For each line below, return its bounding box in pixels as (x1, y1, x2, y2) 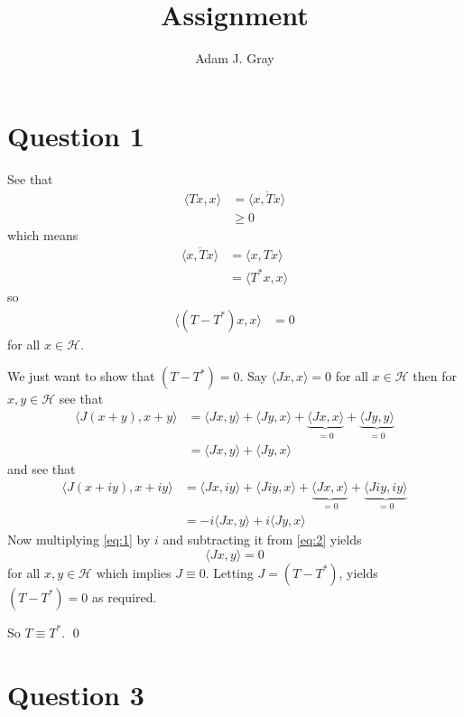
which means (7, 225, 79, 244)
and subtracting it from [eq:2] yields (162, 530, 362, 549)
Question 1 (7, 116, 144, 154)
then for (413, 367, 457, 386)
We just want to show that (7, 367, 155, 386)
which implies (96, 563, 172, 582)
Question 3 (7, 675, 144, 712)
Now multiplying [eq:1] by (7, 530, 151, 549)
